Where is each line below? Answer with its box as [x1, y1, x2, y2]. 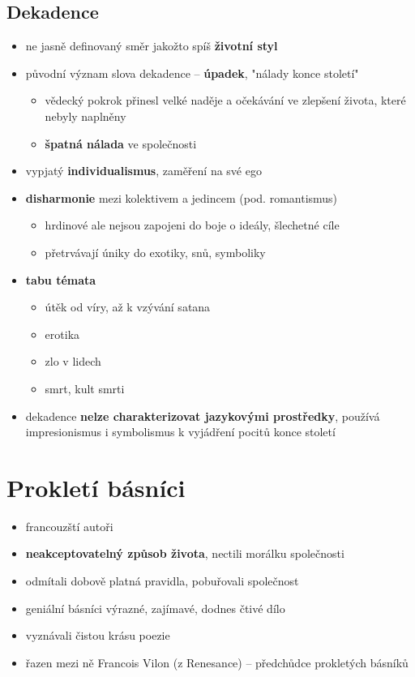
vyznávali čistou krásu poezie [25, 627, 170, 644]
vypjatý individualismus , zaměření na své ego [25, 162, 262, 179]
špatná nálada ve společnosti [45, 135, 197, 152]
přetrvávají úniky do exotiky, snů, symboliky [45, 243, 266, 260]
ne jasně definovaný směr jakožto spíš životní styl [25, 37, 278, 54]
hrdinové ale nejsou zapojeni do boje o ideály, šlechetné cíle [45, 216, 340, 234]
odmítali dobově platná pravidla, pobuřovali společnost [25, 572, 299, 589]
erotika [45, 325, 80, 342]
